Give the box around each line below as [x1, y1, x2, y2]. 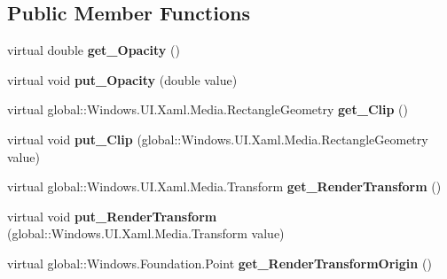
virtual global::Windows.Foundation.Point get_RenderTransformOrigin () [7, 253, 432, 272]
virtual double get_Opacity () [7, 41, 180, 59]
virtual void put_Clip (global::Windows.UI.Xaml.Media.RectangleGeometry [7, 129, 428, 148]
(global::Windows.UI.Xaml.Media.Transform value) [7, 224, 285, 243]
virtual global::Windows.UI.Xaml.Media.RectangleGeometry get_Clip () [7, 100, 408, 119]
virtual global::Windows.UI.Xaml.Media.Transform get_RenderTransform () [7, 177, 442, 196]
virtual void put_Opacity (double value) [7, 70, 238, 89]
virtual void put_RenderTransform [7, 206, 217, 225]
